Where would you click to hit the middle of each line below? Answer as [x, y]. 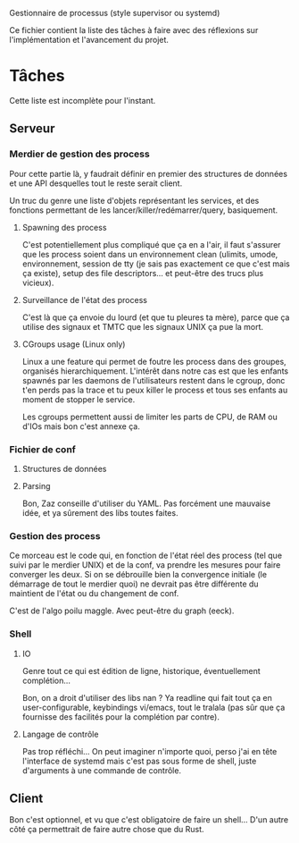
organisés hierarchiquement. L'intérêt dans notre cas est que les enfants [155, 371]
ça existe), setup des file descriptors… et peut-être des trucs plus [143, 273]
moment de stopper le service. [79, 399]
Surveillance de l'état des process [84, 299]
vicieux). [38, 282]
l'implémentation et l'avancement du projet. [89, 40]
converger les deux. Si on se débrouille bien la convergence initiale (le [138, 575]
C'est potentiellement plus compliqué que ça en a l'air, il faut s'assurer [151, 244]
